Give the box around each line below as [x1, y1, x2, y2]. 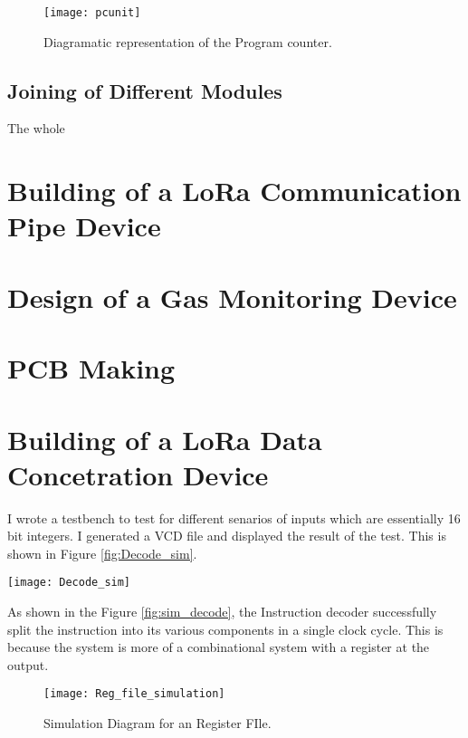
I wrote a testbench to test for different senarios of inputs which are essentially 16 [7, 508, 461, 527]
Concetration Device [7, 455, 269, 493]
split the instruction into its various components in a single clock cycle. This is [7, 619, 444, 638]
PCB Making [7, 350, 176, 387]
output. [7, 655, 49, 674]
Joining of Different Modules [7, 76, 282, 104]
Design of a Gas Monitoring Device [7, 278, 457, 315]
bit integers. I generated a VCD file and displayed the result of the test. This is [7, 526, 446, 545]
